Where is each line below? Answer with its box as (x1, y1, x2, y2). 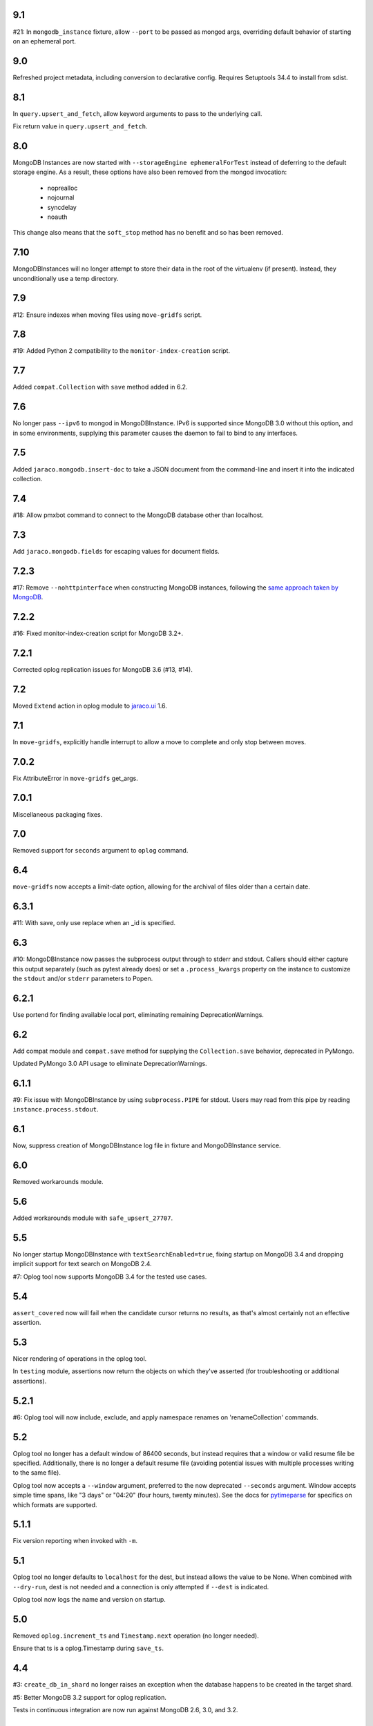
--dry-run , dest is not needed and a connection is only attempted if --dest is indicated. (12, 1582, 269, 1591)
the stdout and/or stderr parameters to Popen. (12, 974, 153, 982)
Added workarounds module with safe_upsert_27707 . (12, 1214, 173, 1222)
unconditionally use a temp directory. (12, 274, 119, 282)
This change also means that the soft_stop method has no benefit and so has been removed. (12, 229, 283, 237)
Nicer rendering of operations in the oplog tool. (12, 1355, 147, 1363)
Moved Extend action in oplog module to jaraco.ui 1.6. (12, 701, 167, 710)
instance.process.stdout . (12, 1105, 99, 1114)
